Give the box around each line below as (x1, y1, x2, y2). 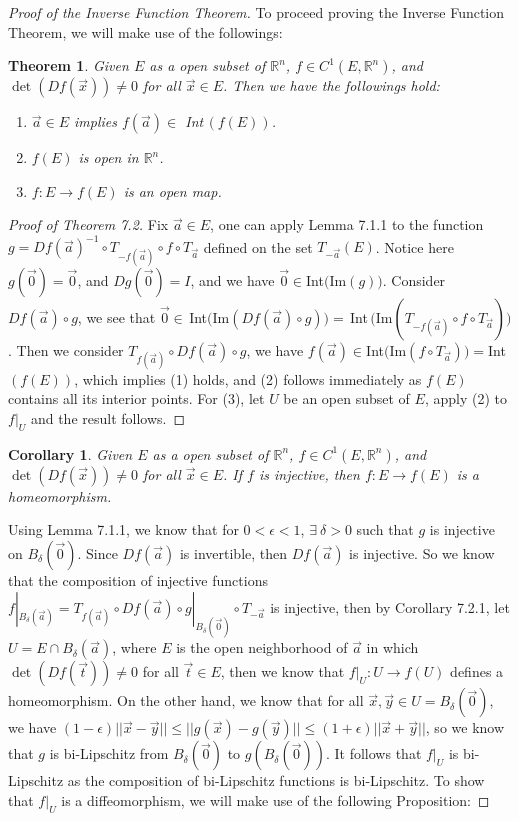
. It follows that (325, 743, 422, 764)
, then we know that (220, 661, 345, 682)
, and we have (190, 269, 275, 290)
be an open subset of (283, 388, 410, 409)
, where (112, 637, 157, 658)
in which (366, 637, 419, 658)
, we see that (77, 306, 156, 327)
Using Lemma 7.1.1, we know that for (8, 519, 239, 540)
